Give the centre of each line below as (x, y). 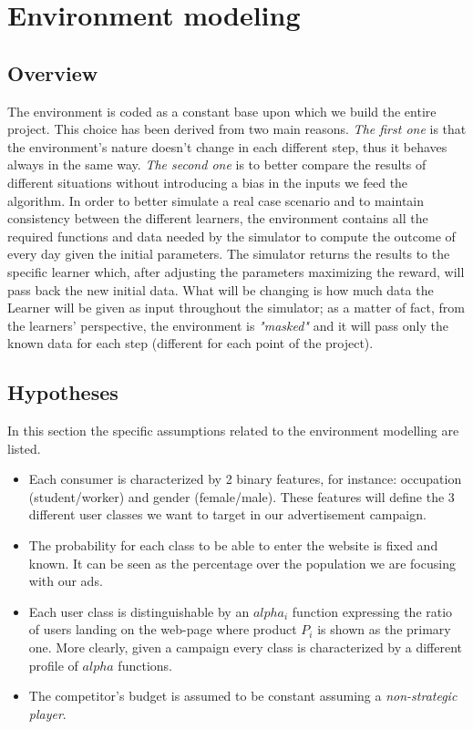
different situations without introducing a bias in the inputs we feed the (208, 182)
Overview (53, 72)
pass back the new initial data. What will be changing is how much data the (221, 289)
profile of (53, 665)
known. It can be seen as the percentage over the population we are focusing (242, 563)
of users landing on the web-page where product (163, 629)
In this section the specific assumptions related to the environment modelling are (233, 431)
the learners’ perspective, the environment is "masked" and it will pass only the (228, 325)
